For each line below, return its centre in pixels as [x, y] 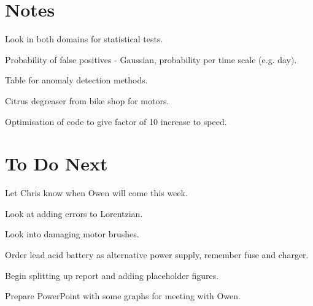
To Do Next [56, 163]
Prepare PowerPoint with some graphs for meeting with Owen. [123, 296]
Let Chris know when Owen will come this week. [96, 193]
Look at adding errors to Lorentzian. [74, 213]
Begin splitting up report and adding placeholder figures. [112, 275]
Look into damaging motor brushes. [72, 234]
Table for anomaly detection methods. [76, 80]
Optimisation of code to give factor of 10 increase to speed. [116, 121]
